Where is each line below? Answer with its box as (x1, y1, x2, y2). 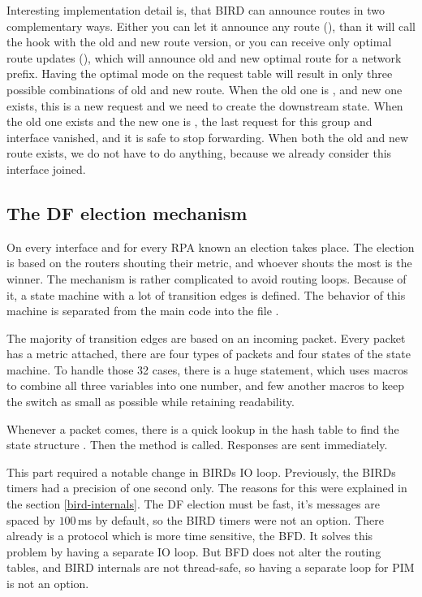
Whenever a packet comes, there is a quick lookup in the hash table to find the (6, 420, 399, 437)
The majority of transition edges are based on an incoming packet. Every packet (6, 329, 406, 346)
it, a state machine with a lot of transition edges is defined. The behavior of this (6, 286, 406, 303)
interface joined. (6, 160, 86, 177)
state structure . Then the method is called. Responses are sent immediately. (6, 436, 388, 453)
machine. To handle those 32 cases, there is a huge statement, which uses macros (6, 361, 408, 378)
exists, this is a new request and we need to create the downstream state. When (6, 97, 403, 114)
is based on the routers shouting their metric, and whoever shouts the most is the (6, 254, 412, 271)
